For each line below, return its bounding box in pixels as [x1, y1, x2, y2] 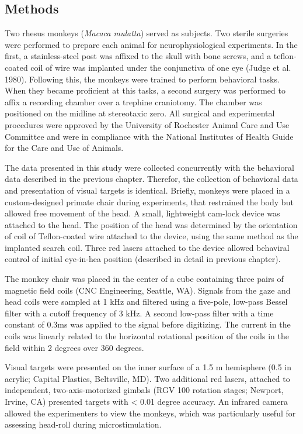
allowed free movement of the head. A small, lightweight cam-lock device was [5, 207, 280, 219]
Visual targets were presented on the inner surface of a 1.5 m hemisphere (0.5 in [5, 361, 291, 373]
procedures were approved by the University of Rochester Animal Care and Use [5, 118, 290, 130]
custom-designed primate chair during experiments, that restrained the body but [5, 195, 294, 208]
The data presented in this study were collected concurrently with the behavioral [5, 161, 294, 173]
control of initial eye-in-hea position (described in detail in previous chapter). [5, 253, 281, 265]
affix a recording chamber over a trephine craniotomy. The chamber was [5, 95, 262, 108]
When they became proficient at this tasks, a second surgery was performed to [5, 84, 285, 97]
